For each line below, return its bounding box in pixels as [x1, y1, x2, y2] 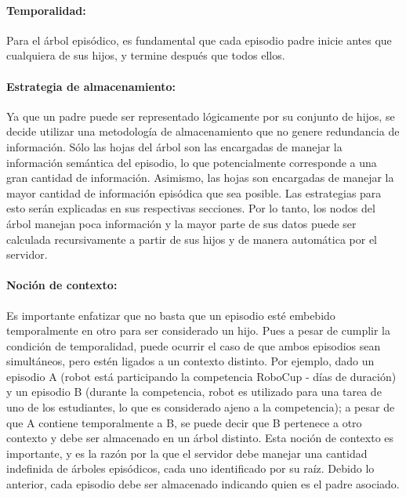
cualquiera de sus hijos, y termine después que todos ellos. [6, 47, 285, 63]
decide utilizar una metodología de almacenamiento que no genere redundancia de [6, 123, 400, 140]
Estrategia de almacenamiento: [6, 78, 176, 94]
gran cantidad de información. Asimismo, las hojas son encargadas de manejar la [6, 169, 394, 186]
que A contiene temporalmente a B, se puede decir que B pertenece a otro [6, 414, 362, 430]
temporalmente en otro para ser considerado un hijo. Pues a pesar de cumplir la [6, 322, 390, 339]
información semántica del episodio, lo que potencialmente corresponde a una [6, 154, 377, 170]
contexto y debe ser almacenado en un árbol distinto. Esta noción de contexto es [6, 430, 394, 446]
